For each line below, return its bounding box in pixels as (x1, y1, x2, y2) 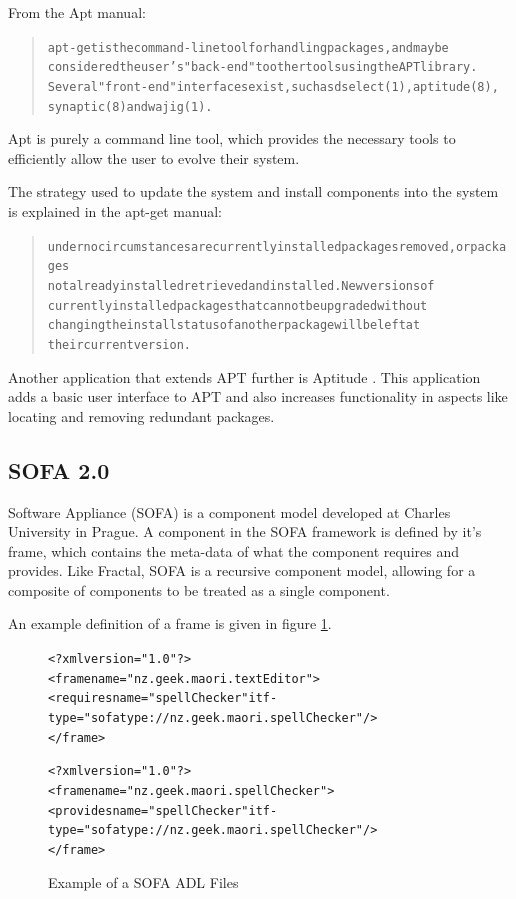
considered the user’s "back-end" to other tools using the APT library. (47, 60, 478, 75)
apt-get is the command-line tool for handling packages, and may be (47, 40, 449, 55)
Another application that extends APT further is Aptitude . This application (8, 366, 481, 387)
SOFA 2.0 (8, 454, 110, 485)
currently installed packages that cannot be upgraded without (47, 298, 428, 313)
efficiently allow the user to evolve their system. (8, 147, 300, 168)
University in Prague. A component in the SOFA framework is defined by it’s (8, 521, 482, 542)
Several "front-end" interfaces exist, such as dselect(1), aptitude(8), (47, 79, 499, 94)
